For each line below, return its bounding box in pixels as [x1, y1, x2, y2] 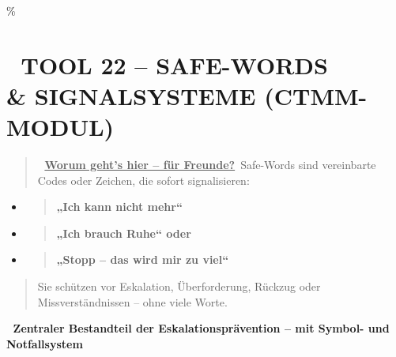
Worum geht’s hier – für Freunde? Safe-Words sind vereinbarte [44, 156, 376, 173]
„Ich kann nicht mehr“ [56, 198, 183, 215]
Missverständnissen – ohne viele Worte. [37, 293, 228, 310]
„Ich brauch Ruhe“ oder [56, 224, 191, 241]
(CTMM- [264, 79, 368, 111]
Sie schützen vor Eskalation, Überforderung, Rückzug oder [37, 278, 321, 295]
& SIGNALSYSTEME [6, 79, 256, 111]
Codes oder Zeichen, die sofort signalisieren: [37, 171, 250, 188]
